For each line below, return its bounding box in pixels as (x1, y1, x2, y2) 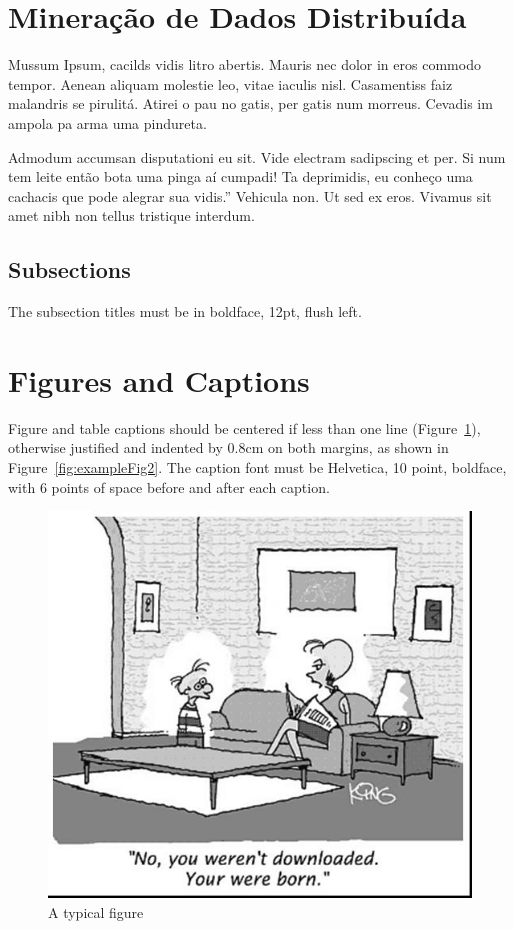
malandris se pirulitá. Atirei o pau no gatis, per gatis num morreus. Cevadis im (8, 93, 493, 114)
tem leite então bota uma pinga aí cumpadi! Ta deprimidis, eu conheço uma (8, 166, 473, 187)
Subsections (8, 254, 131, 285)
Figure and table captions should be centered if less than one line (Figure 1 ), (8, 417, 481, 438)
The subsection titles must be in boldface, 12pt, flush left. (8, 301, 362, 322)
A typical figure (48, 901, 144, 922)
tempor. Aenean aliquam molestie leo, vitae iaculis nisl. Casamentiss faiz (8, 73, 453, 94)
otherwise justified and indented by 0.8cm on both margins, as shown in (8, 437, 449, 458)
